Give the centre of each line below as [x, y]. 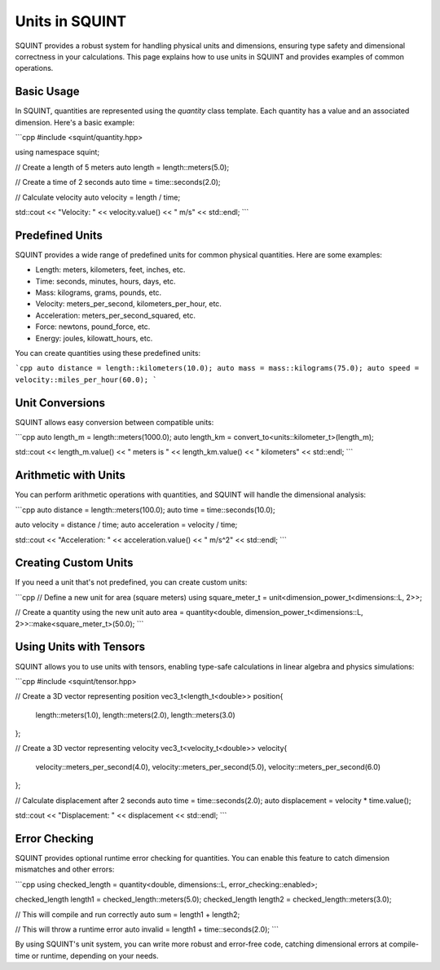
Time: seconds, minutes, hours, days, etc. [106, 281]
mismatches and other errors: [65, 869]
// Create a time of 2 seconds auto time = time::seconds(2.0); [118, 182]
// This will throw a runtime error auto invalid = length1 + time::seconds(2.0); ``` [147, 929]
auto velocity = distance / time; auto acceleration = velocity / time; [126, 525]
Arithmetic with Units [70, 475]
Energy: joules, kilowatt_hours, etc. [94, 338]
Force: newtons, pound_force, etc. [93, 327]
